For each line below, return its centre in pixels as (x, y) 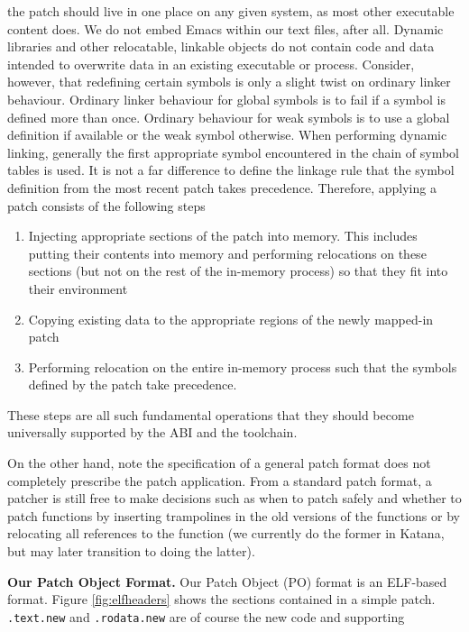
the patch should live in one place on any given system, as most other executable (231, 11)
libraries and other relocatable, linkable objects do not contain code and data (221, 46)
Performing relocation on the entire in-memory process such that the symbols (243, 366)
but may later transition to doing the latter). (131, 551)
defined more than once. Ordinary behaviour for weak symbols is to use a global (229, 117)
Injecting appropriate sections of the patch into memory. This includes (223, 236)
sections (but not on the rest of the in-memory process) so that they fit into (238, 271)
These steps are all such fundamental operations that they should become (211, 414)
